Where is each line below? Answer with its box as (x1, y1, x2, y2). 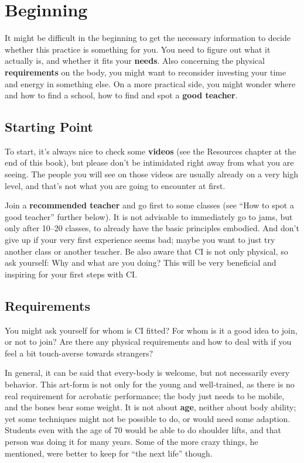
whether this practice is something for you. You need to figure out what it (5, 43, 271, 55)
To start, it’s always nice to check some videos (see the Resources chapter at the (5, 145, 296, 157)
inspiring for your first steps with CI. (5, 267, 138, 280)
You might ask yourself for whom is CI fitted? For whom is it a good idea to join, (5, 324, 298, 336)
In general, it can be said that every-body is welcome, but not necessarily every (5, 366, 290, 379)
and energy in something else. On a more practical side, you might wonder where (5, 77, 296, 90)
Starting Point (5, 118, 93, 136)
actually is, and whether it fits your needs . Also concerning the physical (5, 54, 265, 67)
